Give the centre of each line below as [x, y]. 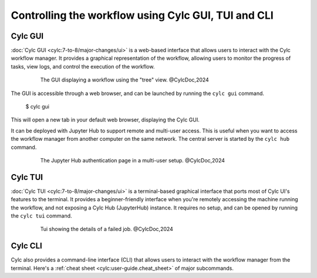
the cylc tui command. [42, 216]
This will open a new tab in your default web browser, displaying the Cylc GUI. [105, 120]
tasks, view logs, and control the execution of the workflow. [83, 66]
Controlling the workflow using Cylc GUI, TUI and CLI [142, 15]
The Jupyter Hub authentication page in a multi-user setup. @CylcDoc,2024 [133, 160]
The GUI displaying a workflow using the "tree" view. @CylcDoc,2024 [125, 80]
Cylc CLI [26, 246]
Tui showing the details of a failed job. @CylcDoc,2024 [107, 229]
